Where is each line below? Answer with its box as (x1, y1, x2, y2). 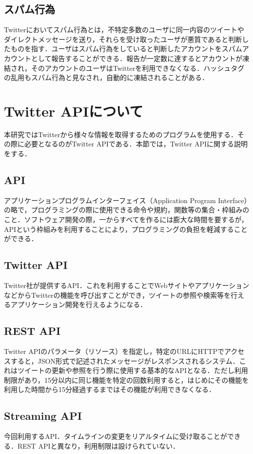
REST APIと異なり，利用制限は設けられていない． (17, 440, 180, 451)
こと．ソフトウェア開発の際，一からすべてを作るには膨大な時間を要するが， (4, 214, 248, 225)
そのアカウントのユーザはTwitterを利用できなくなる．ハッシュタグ (31, 62, 245, 73)
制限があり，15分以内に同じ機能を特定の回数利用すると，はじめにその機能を (4, 374, 249, 385)
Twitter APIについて (4, 101, 143, 121)
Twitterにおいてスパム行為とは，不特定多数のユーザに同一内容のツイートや (4, 24, 244, 35)
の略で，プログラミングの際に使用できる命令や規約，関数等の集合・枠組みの (4, 205, 250, 215)
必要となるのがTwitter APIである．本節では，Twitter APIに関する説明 (24, 139, 248, 149)
